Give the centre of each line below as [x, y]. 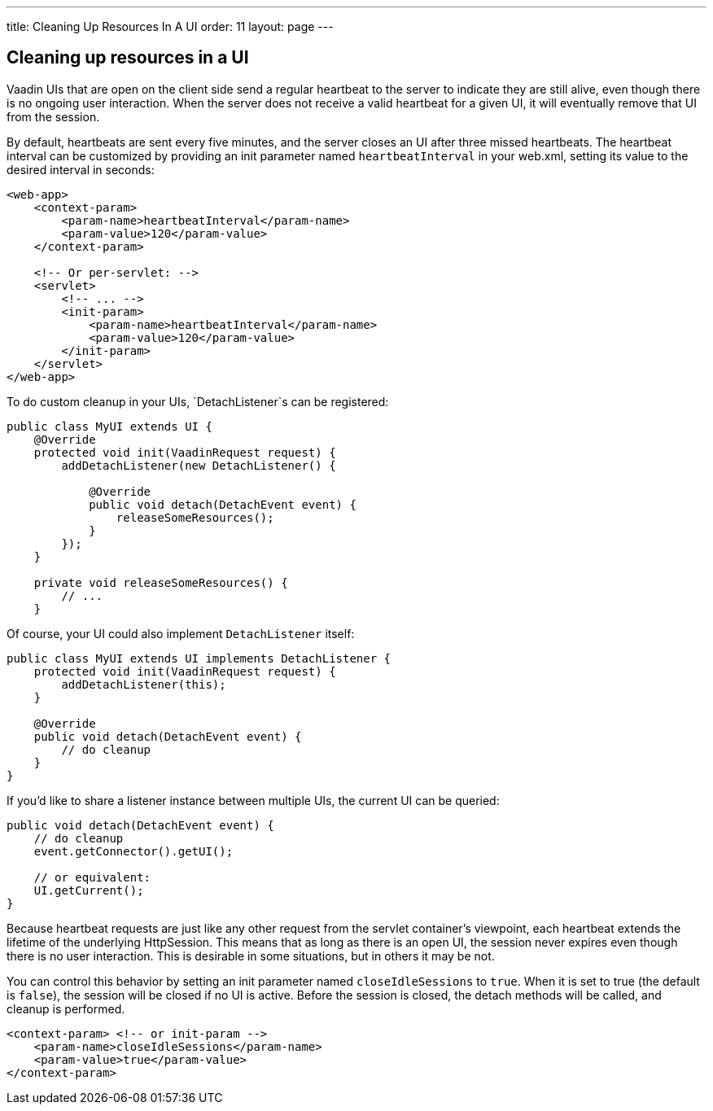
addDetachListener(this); [144, 684]
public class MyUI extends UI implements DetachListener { [199, 658]
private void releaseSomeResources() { [161, 582]
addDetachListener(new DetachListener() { [199, 465]
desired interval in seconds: [81, 169]
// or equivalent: [92, 877]
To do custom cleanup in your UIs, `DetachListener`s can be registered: [198, 401]
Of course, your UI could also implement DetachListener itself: [181, 633]
